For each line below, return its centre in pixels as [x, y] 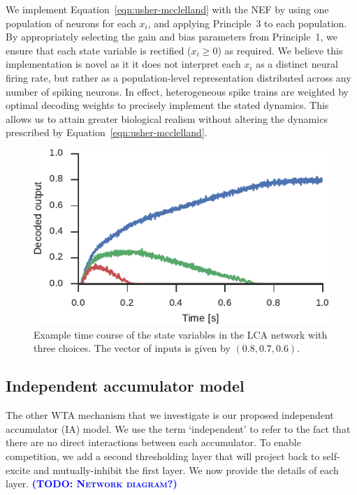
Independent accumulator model [125, 386]
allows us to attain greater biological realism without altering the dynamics [167, 118]
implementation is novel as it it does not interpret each [123, 64]
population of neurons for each [71, 23]
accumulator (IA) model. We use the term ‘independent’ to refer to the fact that [178, 428]
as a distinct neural [297, 64]
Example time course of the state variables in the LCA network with [181, 334]
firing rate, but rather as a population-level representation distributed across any [178, 77]
